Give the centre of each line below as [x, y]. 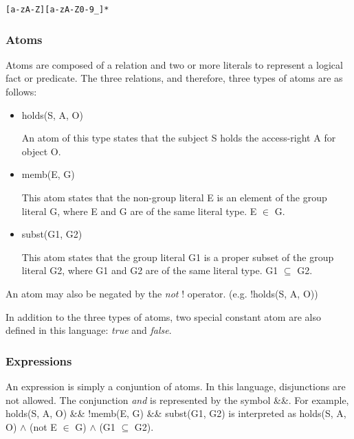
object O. [41, 151]
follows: [21, 92]
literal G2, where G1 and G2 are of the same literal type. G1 [150, 270]
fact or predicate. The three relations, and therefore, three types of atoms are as [174, 78]
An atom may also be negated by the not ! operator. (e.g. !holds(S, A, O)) [162, 293]
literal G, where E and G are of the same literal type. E [139, 211]
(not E [43, 426]
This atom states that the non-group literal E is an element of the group [174, 198]
